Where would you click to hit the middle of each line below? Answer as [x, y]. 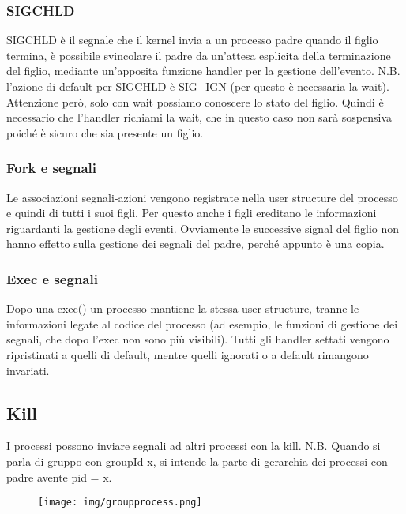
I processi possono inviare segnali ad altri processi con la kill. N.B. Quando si [194, 446]
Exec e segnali [52, 278]
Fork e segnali [52, 168]
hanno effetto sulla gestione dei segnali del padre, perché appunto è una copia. [195, 244]
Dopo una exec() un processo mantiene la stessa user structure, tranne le [183, 308]
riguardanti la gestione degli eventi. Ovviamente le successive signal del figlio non [203, 228]
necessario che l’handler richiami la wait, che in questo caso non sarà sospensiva [199, 117]
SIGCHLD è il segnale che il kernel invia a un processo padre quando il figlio [192, 40]
